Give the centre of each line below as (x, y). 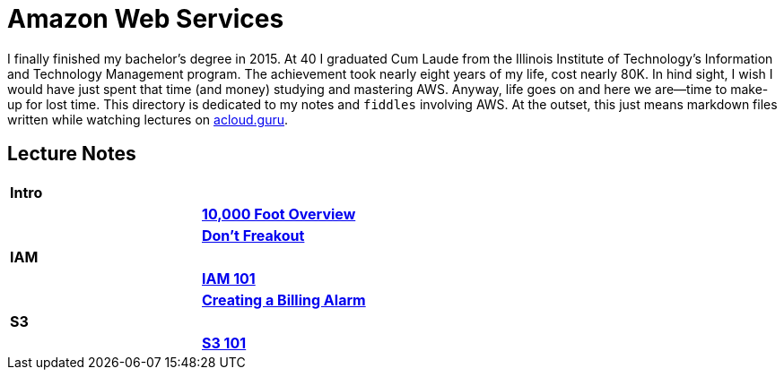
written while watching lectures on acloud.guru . (148, 119)
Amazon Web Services (146, 19)
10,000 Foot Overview (279, 214)
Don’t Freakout (253, 235)
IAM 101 (229, 278)
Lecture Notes (72, 154)
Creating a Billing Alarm (284, 300)
